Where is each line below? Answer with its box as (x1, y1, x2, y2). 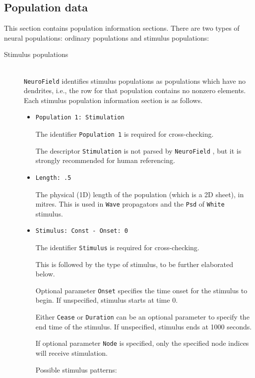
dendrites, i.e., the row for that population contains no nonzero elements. (24, 85, 246, 96)
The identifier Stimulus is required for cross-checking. (35, 242, 199, 252)
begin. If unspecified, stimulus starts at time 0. (35, 295, 178, 305)
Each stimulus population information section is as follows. (24, 95, 203, 105)
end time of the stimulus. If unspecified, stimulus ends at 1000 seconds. (35, 321, 252, 331)
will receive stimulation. (35, 347, 108, 358)
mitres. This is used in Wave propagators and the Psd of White (35, 199, 225, 209)
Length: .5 (35, 174, 71, 181)
